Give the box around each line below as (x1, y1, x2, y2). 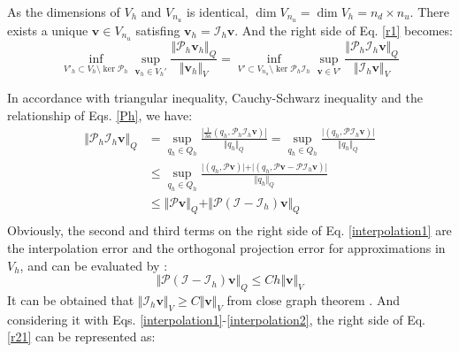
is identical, (187, 3, 249, 20)
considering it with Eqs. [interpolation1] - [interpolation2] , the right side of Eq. (7, 310, 426, 328)
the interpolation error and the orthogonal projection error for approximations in (7, 239, 446, 257)
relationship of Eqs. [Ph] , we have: (7, 105, 193, 124)
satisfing (135, 20, 180, 39)
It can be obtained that (7, 291, 134, 309)
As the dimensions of (7, 3, 120, 20)
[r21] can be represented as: (7, 327, 156, 346)
